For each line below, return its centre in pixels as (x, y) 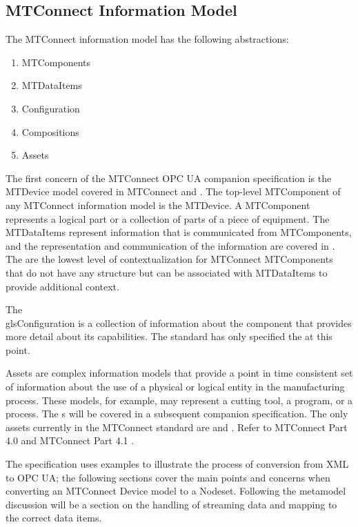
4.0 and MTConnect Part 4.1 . (70, 440)
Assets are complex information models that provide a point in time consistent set (179, 373)
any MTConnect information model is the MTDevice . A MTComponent (158, 205)
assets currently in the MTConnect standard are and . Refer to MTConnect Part (177, 427)
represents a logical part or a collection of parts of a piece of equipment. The (168, 218)
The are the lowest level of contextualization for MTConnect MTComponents (169, 259)
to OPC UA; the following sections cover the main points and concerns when (168, 477)
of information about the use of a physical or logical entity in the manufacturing (175, 387)
